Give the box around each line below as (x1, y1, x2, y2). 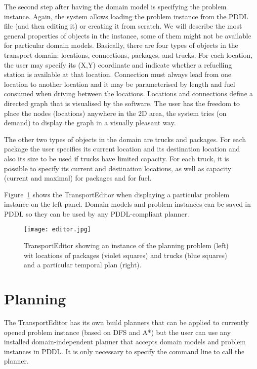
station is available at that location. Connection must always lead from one (4, 69, 231, 79)
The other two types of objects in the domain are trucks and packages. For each (4, 134, 246, 144)
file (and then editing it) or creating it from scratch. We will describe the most (4, 21, 242, 31)
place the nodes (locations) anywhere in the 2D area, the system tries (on (4, 108, 227, 118)
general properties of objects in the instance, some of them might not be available (4, 30, 252, 40)
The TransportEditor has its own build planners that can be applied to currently (4, 317, 249, 328)
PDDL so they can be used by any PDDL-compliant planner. (4, 208, 189, 219)
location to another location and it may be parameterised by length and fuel (4, 78, 235, 89)
